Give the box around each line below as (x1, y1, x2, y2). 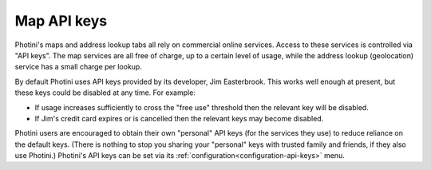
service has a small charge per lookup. (14, 62, 143, 72)
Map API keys (14, 12, 108, 30)
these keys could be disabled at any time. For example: (14, 88, 196, 97)
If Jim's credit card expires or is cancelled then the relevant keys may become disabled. (34, 113, 324, 123)
